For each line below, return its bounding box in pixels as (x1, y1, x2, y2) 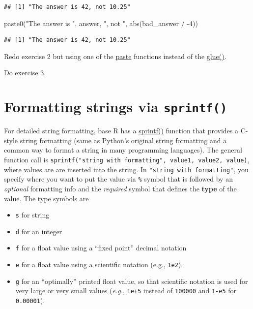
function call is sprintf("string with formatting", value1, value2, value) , (4, 154, 250, 164)
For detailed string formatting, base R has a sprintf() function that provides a (4, 125, 239, 136)
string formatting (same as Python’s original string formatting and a (20, 135, 227, 145)
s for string (15, 210, 50, 220)
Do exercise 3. (4, 67, 46, 78)
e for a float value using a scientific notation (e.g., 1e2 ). (15, 259, 183, 270)
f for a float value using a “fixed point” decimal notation (15, 243, 187, 253)
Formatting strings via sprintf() (4, 96, 227, 117)
